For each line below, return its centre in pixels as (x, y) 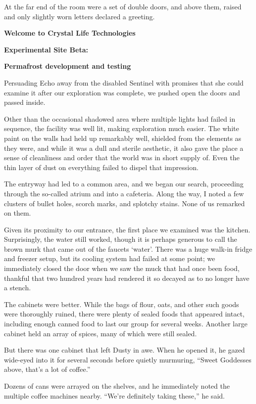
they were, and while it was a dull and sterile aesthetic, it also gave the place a (124, 148)
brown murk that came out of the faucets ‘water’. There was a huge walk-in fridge (128, 248)
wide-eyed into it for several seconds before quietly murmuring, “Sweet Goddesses (128, 359)
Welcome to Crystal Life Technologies (70, 33)
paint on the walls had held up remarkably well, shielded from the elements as (123, 138)
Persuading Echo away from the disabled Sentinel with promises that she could (124, 82)
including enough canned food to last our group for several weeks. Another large (126, 324)
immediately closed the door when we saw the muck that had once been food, (122, 268)
